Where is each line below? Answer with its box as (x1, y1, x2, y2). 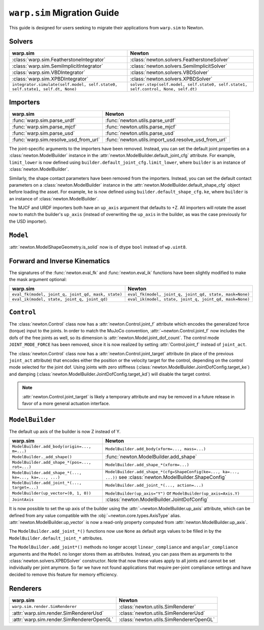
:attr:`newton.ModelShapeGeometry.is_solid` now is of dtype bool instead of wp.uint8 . (9, 244, 187, 250)
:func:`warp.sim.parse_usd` (12, 130, 75, 136)
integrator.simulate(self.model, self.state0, (12, 82, 118, 87)
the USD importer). (9, 218, 47, 224)
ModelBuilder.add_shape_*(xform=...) (105, 462, 189, 467)
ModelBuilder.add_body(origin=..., (12, 444, 91, 449)
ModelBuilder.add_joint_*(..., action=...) (105, 482, 204, 488)
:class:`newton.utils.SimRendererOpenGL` (119, 616, 215, 623)
